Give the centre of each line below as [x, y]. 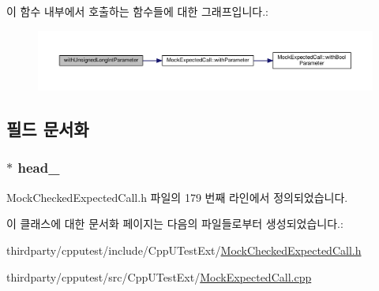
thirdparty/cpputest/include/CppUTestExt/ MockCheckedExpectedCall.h [184, 250]
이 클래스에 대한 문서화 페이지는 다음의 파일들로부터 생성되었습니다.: [175, 224]
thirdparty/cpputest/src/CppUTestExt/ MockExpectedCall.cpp [159, 276]
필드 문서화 [48, 129]
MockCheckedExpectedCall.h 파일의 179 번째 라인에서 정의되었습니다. [177, 197]
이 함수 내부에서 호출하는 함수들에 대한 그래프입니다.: [137, 11]
